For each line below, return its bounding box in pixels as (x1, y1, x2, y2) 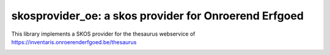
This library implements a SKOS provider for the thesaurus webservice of (11, 30, 196, 37)
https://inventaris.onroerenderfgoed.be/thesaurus (11, 38, 137, 45)
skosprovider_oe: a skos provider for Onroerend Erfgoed (11, 9, 304, 22)
